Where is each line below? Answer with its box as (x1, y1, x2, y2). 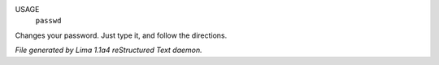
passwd (35, 16, 62, 26)
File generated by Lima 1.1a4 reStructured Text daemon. (15, 45, 202, 55)
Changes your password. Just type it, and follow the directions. (15, 30, 228, 40)
